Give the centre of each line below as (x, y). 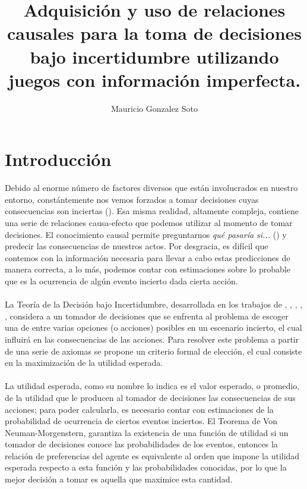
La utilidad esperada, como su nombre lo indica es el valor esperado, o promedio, (152, 386)
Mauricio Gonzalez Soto (154, 108)
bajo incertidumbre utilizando (154, 56)
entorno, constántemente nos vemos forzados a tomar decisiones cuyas (132, 199)
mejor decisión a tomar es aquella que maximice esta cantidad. (119, 479)
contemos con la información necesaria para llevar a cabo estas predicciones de (148, 257)
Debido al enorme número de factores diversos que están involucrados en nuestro (151, 188)
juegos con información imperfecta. (154, 79)
